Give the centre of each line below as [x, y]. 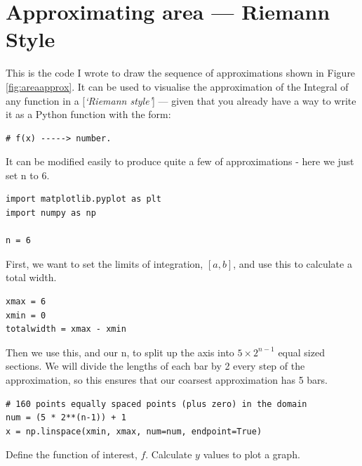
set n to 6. [28, 175]
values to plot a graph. [252, 454]
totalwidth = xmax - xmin [66, 329]
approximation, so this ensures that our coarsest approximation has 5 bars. [167, 380]
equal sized [301, 352]
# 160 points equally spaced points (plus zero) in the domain [156, 404]
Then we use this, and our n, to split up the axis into [120, 352]
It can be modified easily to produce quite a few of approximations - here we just [180, 161]
